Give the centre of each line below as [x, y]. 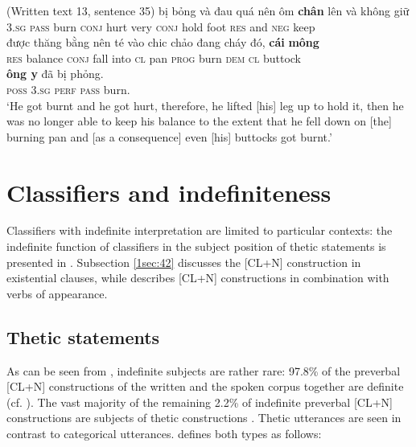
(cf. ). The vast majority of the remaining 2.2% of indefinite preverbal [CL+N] [200, 402]
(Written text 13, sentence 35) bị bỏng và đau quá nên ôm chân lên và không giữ [208, 10]
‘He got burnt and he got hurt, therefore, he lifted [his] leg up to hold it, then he [205, 105]
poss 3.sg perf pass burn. [68, 89]
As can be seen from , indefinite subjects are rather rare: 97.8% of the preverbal [204, 370]
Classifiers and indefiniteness [169, 192]
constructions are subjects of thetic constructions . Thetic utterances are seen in [204, 418]
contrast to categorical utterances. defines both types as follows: [164, 434]
